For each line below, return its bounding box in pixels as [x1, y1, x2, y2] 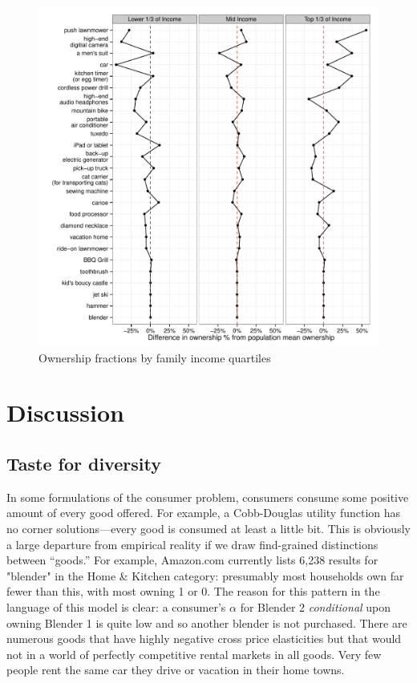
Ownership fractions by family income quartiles [38, 349, 271, 366]
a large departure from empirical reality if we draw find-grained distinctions [6, 535, 379, 552]
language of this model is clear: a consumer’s [6, 598, 226, 615]
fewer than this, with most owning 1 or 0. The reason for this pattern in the [6, 583, 380, 600]
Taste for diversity [6, 451, 161, 475]
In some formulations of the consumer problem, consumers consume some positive [6, 488, 409, 505]
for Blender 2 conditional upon [240, 598, 391, 615]
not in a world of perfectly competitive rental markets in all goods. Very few [6, 645, 382, 662]
